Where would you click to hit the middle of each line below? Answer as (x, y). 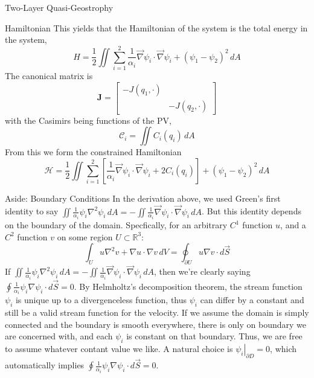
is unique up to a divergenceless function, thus (101, 300)
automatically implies (45, 365)
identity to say (32, 211)
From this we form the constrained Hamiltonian (93, 152)
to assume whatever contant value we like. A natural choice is (119, 349)
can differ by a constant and (252, 300)
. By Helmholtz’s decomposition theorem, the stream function (188, 286)
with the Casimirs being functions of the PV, (88, 120)
